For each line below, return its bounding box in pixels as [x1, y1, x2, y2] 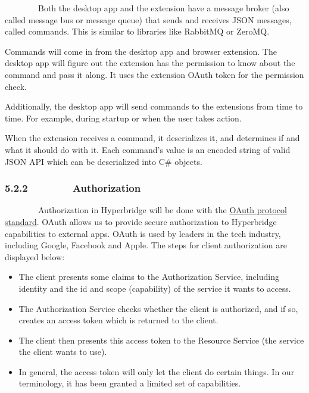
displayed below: [5, 250, 65, 263]
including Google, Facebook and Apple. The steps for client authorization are [5, 239, 287, 251]
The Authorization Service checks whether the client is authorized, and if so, [18, 302, 298, 314]
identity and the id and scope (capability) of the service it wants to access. [18, 282, 291, 294]
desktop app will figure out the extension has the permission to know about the [5, 57, 295, 69]
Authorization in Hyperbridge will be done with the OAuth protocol [38, 204, 287, 216]
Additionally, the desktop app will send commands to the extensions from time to [5, 100, 303, 113]
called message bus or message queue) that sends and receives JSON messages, [5, 13, 292, 26]
